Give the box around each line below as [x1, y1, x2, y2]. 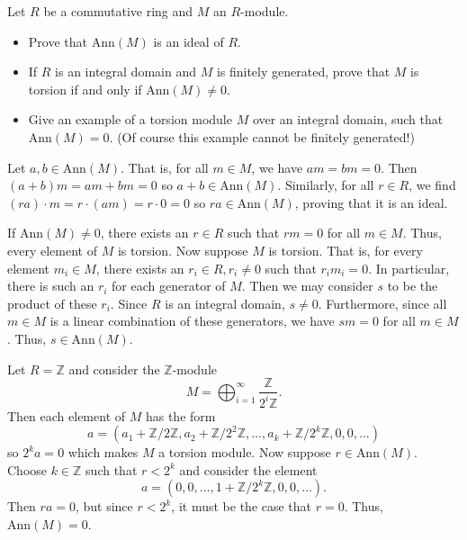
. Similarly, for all [277, 175, 374, 194]
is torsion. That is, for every [268, 240, 423, 259]
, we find [409, 175, 456, 194]
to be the [387, 276, 438, 295]
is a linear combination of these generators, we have [49, 311, 335, 330]
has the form [145, 406, 216, 425]
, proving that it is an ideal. [294, 193, 448, 211]
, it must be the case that [171, 497, 312, 516]
